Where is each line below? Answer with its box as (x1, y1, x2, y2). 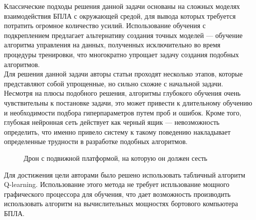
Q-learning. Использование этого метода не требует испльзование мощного (4, 179, 230, 189)
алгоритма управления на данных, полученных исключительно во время (4, 39, 220, 50)
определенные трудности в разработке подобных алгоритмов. (4, 136, 188, 147)
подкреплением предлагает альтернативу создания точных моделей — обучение (4, 30, 243, 40)
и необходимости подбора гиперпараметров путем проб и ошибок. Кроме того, (4, 107, 242, 117)
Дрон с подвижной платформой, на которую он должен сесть (24, 152, 208, 163)
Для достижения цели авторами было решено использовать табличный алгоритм (4, 169, 246, 180)
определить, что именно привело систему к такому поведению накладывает (4, 126, 231, 137)
